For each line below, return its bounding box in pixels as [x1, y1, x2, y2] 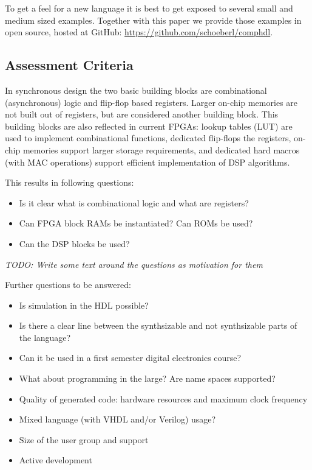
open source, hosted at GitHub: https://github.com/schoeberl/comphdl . [5, 26, 273, 38]
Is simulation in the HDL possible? [19, 298, 149, 311]
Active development [19, 454, 92, 466]
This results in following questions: [5, 176, 134, 189]
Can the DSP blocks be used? [19, 237, 130, 250]
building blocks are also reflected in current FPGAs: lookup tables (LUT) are [5, 119, 293, 132]
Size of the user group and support [19, 433, 149, 446]
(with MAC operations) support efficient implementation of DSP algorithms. [5, 155, 290, 168]
